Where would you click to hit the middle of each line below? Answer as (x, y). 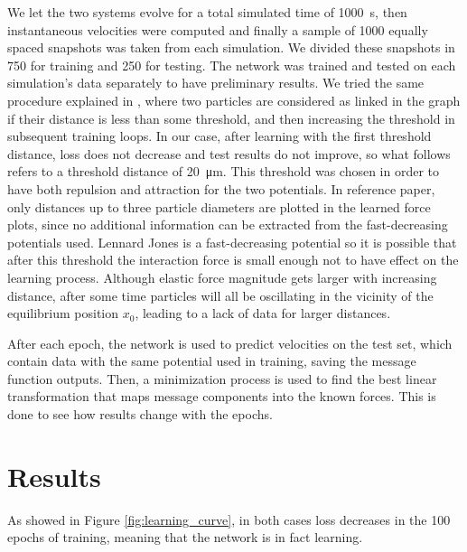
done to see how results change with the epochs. (140, 414)
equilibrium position (63, 313)
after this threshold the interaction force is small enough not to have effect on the (233, 260)
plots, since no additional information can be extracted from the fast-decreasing (228, 225)
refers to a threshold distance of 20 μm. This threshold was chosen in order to (224, 171)
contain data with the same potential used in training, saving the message (212, 361)
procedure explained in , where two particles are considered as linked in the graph (234, 100)
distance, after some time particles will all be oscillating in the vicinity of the (220, 295)
